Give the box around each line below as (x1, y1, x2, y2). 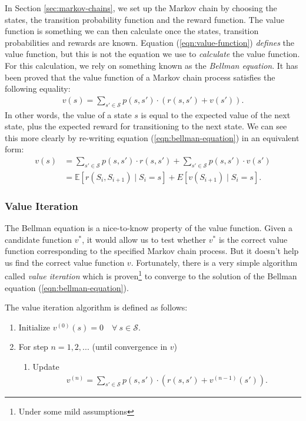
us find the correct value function (5, 256, 125, 268)
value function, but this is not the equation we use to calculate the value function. (5, 48, 300, 60)
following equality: (5, 82, 71, 95)
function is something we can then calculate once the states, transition (5, 25, 259, 37)
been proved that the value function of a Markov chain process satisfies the (5, 71, 275, 83)
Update (32, 360, 59, 373)
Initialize (18, 320, 51, 333)
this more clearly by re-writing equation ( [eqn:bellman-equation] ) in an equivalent (5, 131, 300, 143)
